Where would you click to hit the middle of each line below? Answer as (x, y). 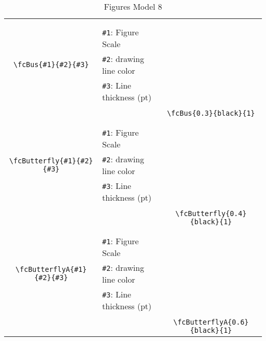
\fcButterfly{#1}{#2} (51, 161)
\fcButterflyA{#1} (51, 269)
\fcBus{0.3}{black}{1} (211, 113)
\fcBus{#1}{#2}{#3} (51, 65)
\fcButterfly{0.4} (211, 214)
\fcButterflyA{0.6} (211, 322)
